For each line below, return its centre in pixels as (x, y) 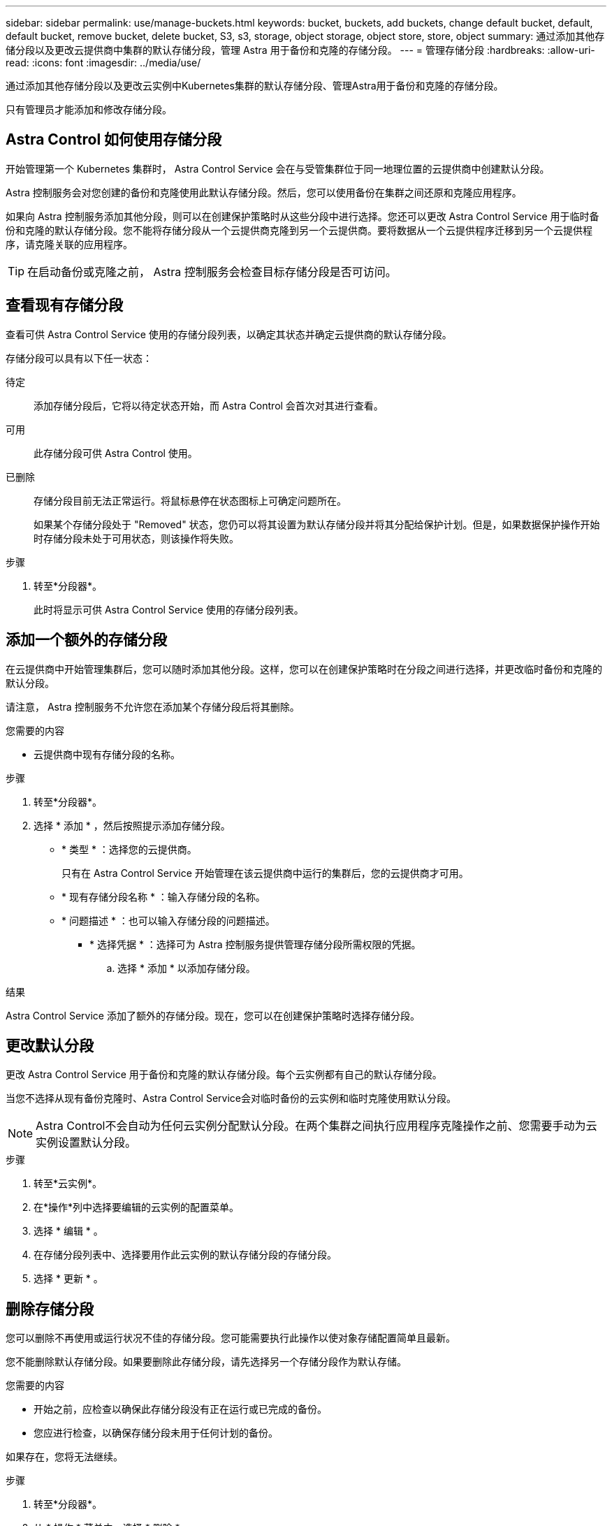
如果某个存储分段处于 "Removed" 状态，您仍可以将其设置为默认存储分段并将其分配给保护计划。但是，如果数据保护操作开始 (317, 524)
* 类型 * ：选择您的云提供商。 (129, 849)
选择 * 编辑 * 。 (68, 1231)
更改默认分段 (50, 1045)
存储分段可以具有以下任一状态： (79, 358)
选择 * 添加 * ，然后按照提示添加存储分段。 (132, 825)
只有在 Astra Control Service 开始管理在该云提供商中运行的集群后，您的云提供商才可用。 (265, 873)
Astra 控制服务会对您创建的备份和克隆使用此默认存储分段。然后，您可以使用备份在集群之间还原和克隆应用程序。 (264, 192)
